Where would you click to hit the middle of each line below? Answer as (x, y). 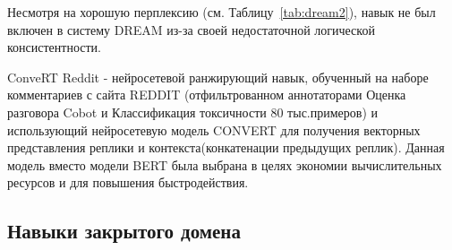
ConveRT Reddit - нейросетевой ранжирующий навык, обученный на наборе (218, 77)
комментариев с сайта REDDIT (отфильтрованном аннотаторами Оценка (207, 95)
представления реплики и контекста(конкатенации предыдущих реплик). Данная (226, 147)
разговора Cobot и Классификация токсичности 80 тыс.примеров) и (193, 112)
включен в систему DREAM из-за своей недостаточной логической (191, 29)
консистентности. (55, 47)
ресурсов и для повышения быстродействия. (128, 182)
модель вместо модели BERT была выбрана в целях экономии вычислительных (225, 164)
